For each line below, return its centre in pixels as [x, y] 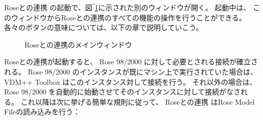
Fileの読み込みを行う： [42, 112]
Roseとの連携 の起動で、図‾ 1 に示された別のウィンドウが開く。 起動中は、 [127, 7]
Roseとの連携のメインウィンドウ [78, 44]
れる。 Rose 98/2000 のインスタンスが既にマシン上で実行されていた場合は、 [131, 71]
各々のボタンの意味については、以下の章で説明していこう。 [104, 27]
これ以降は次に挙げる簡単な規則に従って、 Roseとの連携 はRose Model [138, 101]
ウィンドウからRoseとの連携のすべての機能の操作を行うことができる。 [129, 17]
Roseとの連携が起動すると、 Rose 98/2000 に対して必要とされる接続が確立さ [131, 62]
